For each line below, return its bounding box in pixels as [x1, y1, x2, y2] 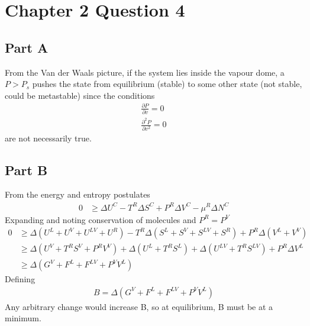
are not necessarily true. [5, 131, 92, 144]
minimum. [5, 312, 41, 324]
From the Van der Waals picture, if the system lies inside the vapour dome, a [5, 66, 285, 78]
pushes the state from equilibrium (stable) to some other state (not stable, [32, 78, 302, 90]
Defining [5, 273, 35, 285]
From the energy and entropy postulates [5, 188, 150, 201]
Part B [5, 160, 48, 179]
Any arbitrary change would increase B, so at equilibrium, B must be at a [5, 300, 273, 312]
